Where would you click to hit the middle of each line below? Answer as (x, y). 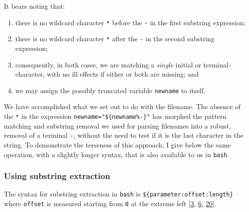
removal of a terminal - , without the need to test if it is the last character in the (124, 135)
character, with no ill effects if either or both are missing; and (107, 74)
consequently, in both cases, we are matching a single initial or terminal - (124, 64)
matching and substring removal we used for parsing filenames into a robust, (118, 125)
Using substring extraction (57, 176)
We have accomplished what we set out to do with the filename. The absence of (122, 106)
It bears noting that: (34, 6)
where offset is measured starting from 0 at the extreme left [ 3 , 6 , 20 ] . (110, 204)
